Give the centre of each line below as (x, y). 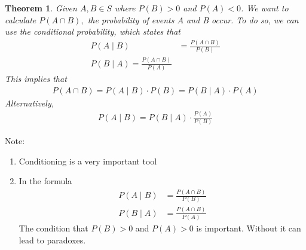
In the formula (45, 181)
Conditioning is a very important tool (88, 161)
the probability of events (131, 19)
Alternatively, (29, 103)
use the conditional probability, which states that (93, 31)
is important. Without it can (249, 228)
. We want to (265, 8)
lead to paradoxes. (52, 240)
